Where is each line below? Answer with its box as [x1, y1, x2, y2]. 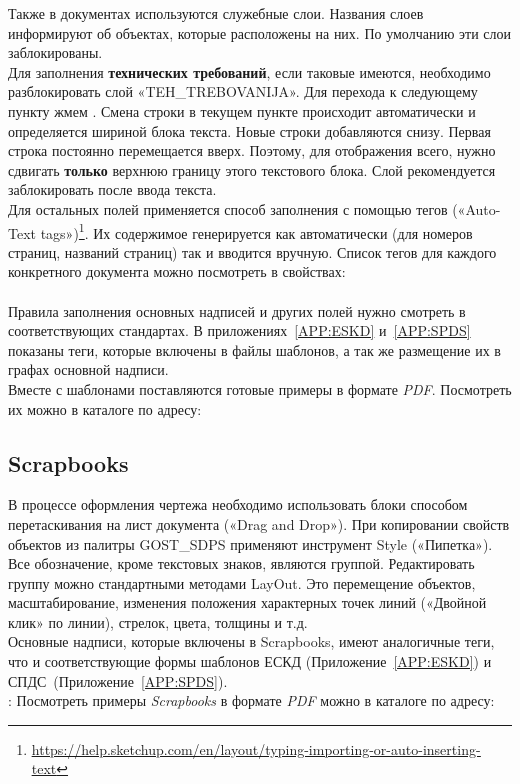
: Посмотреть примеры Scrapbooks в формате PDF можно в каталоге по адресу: [8, 690, 495, 711]
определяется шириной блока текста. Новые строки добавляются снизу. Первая [8, 120, 491, 141]
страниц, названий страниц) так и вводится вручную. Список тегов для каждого [8, 241, 497, 262]
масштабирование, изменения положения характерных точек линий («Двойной [8, 592, 487, 613]
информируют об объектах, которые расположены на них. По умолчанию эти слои [8, 22, 511, 43]
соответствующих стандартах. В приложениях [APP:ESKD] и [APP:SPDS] [8, 320, 471, 341]
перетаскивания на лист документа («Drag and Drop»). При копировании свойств [8, 513, 510, 534]
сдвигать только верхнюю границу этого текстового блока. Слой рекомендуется [8, 159, 496, 180]
